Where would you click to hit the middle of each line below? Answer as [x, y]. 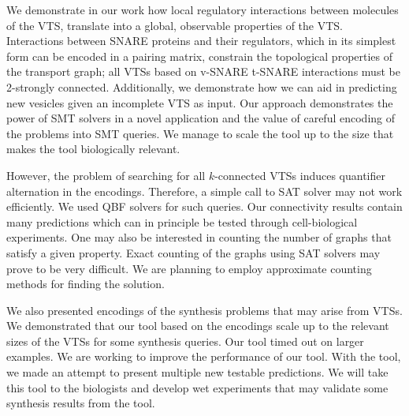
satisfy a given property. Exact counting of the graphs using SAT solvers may [193, 252]
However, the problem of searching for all [106, 175]
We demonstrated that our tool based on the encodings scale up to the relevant [198, 326]
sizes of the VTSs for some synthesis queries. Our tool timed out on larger [185, 341]
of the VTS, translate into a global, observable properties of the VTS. [175, 25]
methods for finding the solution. [86, 284]
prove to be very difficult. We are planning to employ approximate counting [189, 268]
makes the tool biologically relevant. [93, 149]
